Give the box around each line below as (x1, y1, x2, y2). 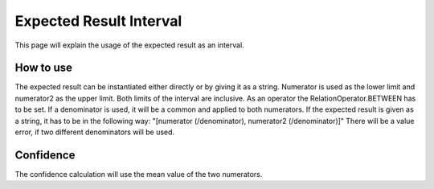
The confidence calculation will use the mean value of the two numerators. (14, 169, 263, 179)
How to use (14, 61, 72, 75)
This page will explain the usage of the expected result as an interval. (14, 40, 244, 50)
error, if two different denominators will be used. (14, 127, 175, 137)
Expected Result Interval (14, 12, 182, 30)
